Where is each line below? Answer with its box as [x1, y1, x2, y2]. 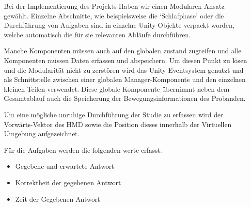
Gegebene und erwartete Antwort [15, 161, 114, 171]
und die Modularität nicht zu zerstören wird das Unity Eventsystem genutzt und [4, 64, 244, 75]
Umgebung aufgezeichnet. [4, 128, 79, 139]
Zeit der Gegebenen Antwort [15, 193, 100, 204]
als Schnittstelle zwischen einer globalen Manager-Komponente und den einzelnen [4, 74, 246, 84]
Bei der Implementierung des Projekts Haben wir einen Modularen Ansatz [4, 1, 225, 11]
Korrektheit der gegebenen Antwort [15, 177, 121, 187]
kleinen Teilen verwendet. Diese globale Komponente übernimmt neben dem [4, 83, 230, 94]
